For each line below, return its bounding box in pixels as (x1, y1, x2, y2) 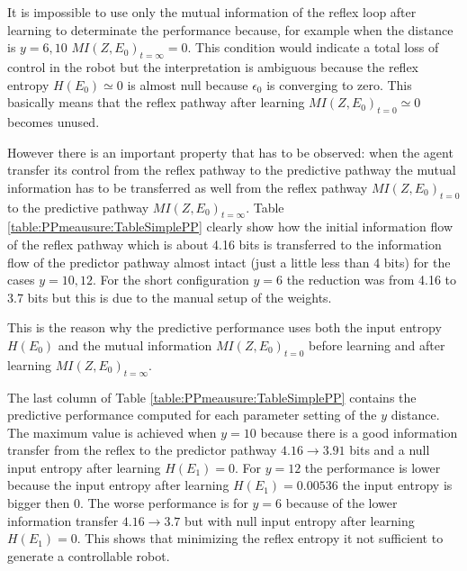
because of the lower (285, 494, 398, 512)
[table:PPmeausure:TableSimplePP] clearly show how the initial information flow (7, 217, 454, 236)
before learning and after (308, 335, 445, 354)
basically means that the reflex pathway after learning (7, 93, 305, 112)
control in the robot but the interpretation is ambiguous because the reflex (7, 57, 419, 76)
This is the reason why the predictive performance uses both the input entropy (7, 318, 442, 337)
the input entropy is (342, 476, 453, 494)
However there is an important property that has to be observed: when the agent (7, 142, 454, 161)
